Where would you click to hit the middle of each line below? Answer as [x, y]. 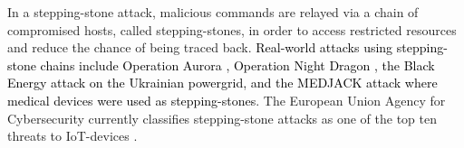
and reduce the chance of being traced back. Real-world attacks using [200, 47]
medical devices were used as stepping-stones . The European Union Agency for [227, 100]
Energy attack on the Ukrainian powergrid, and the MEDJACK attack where [222, 83]
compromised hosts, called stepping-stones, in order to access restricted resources [232, 29]
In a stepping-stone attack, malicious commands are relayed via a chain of [213, 12]
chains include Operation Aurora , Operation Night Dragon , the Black [237, 65]
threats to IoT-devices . [72, 136]
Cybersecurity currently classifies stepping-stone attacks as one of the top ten [222, 118]
